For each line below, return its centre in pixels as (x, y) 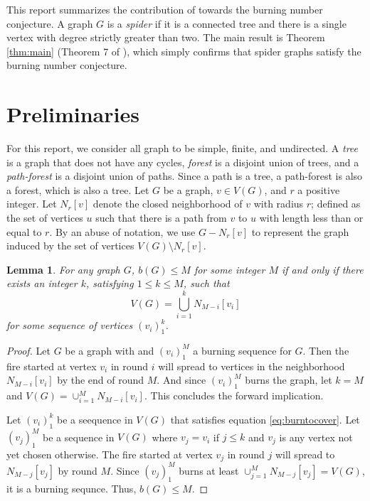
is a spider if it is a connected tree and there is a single (227, 23)
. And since (181, 380)
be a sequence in (79, 437)
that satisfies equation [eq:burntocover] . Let (265, 419)
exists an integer (42, 283)
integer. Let (32, 204)
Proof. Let (28, 350)
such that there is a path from (161, 218)
